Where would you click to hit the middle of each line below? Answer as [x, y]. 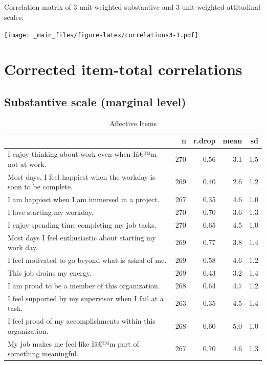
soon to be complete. [40, 187]
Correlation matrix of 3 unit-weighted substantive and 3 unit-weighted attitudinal [132, 7]
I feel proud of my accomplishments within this [82, 321]
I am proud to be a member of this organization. [84, 285]
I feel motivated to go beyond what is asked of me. [87, 260]
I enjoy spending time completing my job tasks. [82, 224]
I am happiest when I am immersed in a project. [84, 199]
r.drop [204, 141]
